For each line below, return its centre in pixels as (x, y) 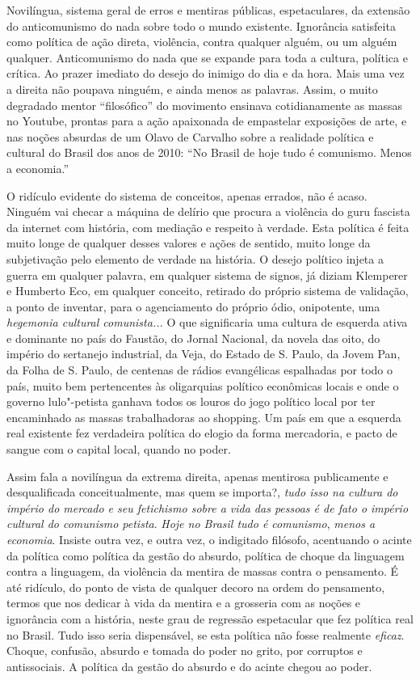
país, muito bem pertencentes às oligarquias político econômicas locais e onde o (203, 385)
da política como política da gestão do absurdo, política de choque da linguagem (206, 555)
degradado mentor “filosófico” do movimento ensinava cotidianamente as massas (205, 105)
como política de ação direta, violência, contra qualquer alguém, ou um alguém (202, 42)
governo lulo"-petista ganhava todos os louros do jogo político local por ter (191, 401)
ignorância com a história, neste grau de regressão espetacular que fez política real (210, 618)
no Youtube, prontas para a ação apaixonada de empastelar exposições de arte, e (207, 121)
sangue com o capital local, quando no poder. (119, 449)
